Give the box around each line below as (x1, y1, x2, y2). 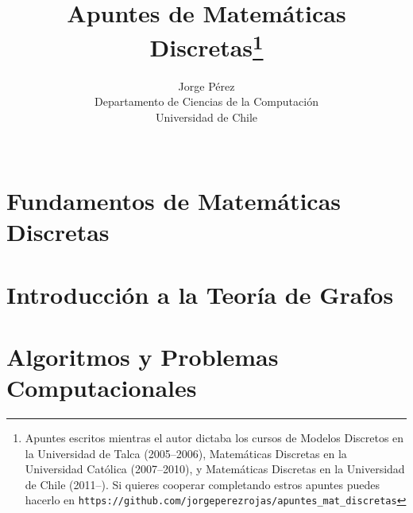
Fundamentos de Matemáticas (6, 185, 342, 217)
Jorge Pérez (178, 77, 235, 94)
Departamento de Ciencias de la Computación (95, 93, 318, 110)
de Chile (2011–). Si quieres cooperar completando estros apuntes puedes (25, 476, 380, 492)
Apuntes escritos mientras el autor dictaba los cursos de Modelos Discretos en (25, 429, 404, 446)
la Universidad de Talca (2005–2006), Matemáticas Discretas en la (25, 445, 347, 461)
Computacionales (6, 371, 197, 404)
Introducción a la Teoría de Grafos (6, 278, 394, 310)
